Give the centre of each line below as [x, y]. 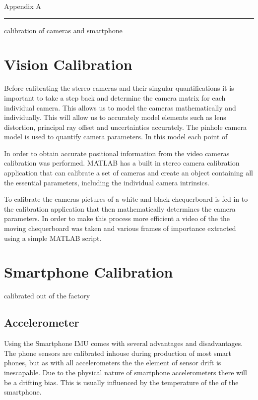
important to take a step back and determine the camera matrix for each [115, 97]
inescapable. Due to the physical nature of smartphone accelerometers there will [126, 372]
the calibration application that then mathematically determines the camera [120, 208]
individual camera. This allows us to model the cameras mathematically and [120, 107]
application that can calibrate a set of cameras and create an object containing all [129, 173]
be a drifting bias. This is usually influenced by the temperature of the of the [121, 382]
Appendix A [23, 6]
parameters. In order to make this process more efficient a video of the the [117, 218]
